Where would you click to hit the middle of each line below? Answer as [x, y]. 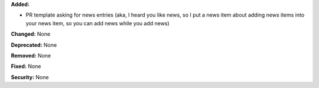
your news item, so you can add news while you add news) [97, 23]
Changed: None [30, 34]
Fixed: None [26, 66]
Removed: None [31, 55]
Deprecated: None [34, 45]
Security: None [30, 77]
